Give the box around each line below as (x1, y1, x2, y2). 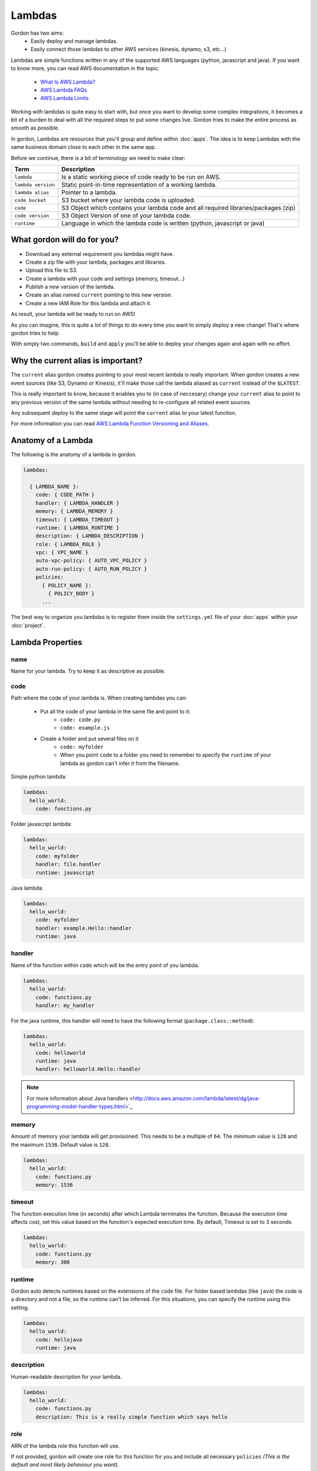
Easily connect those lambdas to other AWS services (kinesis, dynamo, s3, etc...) (31, 46, 227, 53)
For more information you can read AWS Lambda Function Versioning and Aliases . (11, 420, 210, 427)
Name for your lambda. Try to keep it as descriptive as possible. (11, 667, 166, 674)
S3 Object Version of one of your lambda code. (61, 212, 192, 220)
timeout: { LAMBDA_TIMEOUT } (35, 516, 120, 523)
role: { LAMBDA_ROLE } (35, 541, 101, 547)
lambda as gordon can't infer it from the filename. (60, 760, 180, 767)
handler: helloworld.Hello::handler (35, 1066, 141, 1073)
